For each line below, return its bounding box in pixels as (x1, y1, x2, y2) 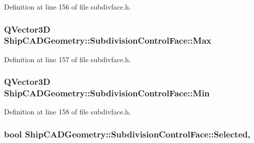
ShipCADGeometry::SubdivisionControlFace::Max (4, 34, 211, 47)
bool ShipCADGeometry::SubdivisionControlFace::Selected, (4, 127, 250, 140)
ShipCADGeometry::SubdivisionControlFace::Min (4, 87, 210, 99)
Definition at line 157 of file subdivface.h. (4, 54, 131, 64)
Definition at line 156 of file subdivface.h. (4, 2, 131, 12)
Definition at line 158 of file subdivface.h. (4, 106, 131, 117)
